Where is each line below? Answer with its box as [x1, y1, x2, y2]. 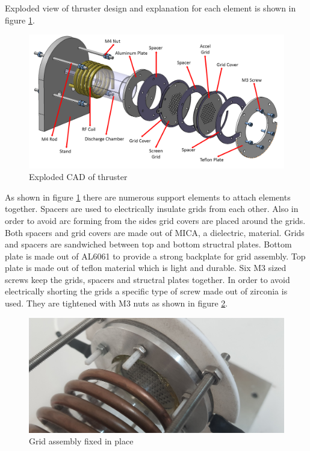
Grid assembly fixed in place [29, 435, 134, 447]
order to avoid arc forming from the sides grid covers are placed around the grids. [5, 214, 306, 226]
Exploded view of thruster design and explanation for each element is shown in [5, 2, 296, 14]
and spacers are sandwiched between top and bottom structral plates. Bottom [5, 238, 292, 250]
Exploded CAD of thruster [29, 170, 128, 183]
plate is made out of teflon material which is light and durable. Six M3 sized [5, 261, 287, 274]
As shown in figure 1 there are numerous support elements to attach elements [5, 190, 291, 203]
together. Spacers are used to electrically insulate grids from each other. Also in [5, 202, 299, 215]
